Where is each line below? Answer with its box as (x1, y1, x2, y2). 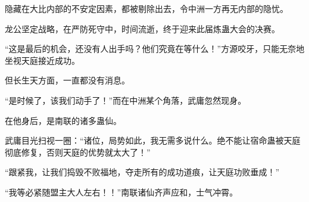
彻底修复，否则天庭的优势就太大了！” (5, 145, 151, 158)
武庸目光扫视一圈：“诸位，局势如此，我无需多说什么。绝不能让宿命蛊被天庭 (5, 134, 301, 147)
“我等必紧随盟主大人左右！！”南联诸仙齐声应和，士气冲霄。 (5, 185, 238, 198)
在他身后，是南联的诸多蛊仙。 (5, 114, 121, 126)
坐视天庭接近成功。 (5, 54, 80, 66)
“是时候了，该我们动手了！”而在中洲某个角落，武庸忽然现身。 (5, 94, 246, 106)
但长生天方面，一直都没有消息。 (5, 74, 130, 86)
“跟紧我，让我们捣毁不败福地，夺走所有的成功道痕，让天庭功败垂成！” (5, 166, 280, 178)
